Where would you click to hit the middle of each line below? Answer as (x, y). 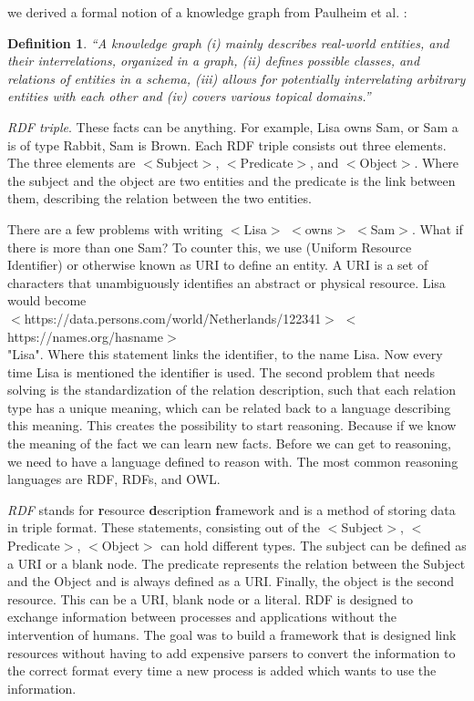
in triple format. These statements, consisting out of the (164, 527)
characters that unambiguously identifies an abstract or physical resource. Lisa (227, 282)
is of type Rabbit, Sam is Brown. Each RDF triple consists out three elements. (227, 144)
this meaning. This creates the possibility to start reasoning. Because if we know (232, 425)
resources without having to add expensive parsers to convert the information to (232, 652)
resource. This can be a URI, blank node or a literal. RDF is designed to (210, 598)
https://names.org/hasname (85, 336)
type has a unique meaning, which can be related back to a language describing (229, 407)
